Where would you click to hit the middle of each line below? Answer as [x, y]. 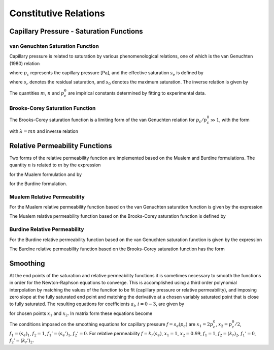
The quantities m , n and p [37, 93]
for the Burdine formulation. [38, 184]
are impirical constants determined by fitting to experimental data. [137, 93]
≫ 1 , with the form [230, 120]
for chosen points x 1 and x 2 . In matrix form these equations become [81, 314]
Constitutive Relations [57, 13]
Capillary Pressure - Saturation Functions [76, 31]
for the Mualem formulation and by [46, 174]
